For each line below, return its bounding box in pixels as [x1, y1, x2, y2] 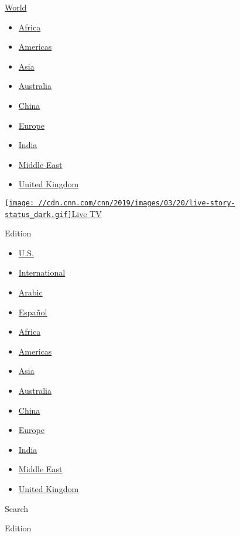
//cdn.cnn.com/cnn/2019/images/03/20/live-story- [38, 198, 235, 207]
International [18, 266, 66, 279]
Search [5, 502, 29, 514]
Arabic [18, 286, 43, 298]
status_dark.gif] [5, 210, 72, 219]
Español [18, 305, 47, 318]
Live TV [71, 207, 102, 219]
